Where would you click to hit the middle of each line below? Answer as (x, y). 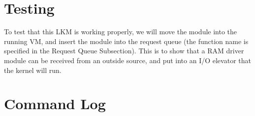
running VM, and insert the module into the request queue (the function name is (126, 41)
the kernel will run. (33, 70)
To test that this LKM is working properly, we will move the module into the (121, 32)
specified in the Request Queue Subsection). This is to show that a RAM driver (124, 51)
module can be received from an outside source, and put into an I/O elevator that (127, 60)
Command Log (55, 104)
